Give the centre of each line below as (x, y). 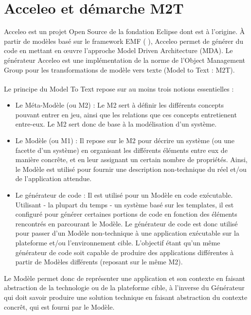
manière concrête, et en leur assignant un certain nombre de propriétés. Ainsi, (131, 159)
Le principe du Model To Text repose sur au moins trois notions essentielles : (119, 88)
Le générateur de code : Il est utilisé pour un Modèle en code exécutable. (124, 195)
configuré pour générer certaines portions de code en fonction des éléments (126, 214)
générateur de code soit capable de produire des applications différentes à (125, 252)
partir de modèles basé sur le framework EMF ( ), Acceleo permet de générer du (124, 41)
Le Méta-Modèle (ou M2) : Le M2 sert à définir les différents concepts (119, 105)
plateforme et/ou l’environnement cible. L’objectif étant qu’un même (118, 242)
